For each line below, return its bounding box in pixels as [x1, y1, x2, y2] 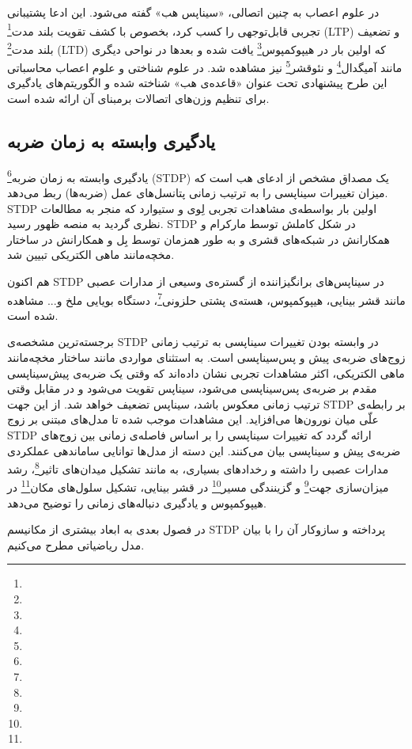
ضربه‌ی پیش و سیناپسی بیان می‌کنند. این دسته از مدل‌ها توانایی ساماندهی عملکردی [7, 442, 401, 458]
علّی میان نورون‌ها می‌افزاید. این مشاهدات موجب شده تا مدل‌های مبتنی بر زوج [7, 411, 379, 428]
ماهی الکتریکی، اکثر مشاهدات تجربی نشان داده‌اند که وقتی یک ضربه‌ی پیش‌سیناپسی [7, 364, 405, 381]
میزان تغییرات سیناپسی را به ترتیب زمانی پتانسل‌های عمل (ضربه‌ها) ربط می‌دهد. [7, 184, 388, 200]
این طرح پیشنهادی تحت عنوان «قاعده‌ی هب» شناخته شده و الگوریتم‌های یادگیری [7, 74, 387, 91]
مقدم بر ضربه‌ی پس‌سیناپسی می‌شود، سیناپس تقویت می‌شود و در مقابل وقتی [7, 380, 377, 397]
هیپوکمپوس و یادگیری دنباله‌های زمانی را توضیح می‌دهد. [7, 494, 266, 511]
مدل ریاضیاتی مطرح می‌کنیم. [7, 536, 145, 553]
